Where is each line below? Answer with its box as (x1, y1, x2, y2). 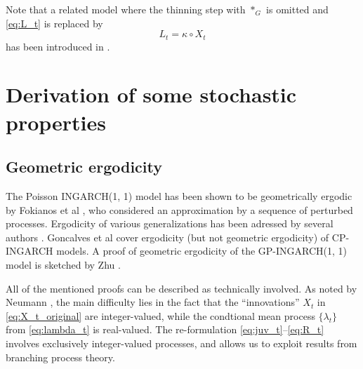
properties (6, 107, 106, 136)
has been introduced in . (6, 39, 110, 53)
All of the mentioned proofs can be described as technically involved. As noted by (6, 281, 357, 295)
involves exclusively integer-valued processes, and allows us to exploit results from (6, 335, 357, 350)
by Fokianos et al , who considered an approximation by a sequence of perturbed (6, 202, 353, 217)
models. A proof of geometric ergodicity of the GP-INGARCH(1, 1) (56, 243, 347, 258)
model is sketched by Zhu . (6, 257, 121, 271)
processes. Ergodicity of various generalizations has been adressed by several (6, 216, 334, 231)
